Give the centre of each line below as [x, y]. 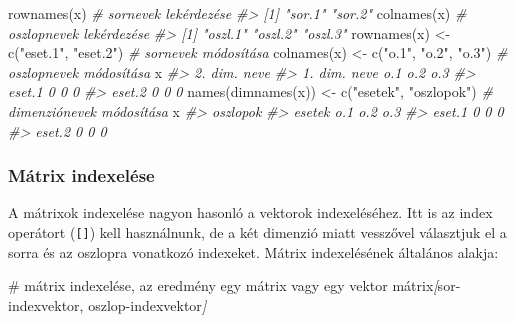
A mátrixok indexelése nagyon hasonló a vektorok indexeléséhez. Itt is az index [250, 212]
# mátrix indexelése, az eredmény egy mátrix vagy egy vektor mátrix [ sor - [234, 285]
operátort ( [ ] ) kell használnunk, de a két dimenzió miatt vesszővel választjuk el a [257, 231]
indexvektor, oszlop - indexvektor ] [107, 304]
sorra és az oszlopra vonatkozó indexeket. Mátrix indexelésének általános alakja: [253, 251]
